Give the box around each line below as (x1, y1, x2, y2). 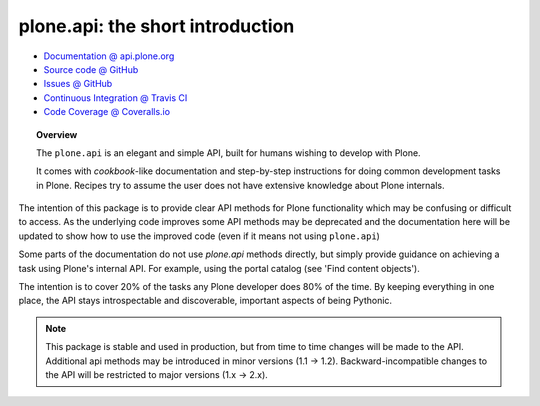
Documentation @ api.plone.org (43, 50, 175, 62)
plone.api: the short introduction (18, 15, 295, 37)
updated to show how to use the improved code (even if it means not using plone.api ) (18, 230, 380, 242)
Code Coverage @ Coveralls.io (43, 106, 170, 118)
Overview (36, 128, 78, 140)
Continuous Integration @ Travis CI (43, 91, 188, 104)
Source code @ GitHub (43, 63, 139, 75)
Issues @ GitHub (43, 78, 113, 90)
